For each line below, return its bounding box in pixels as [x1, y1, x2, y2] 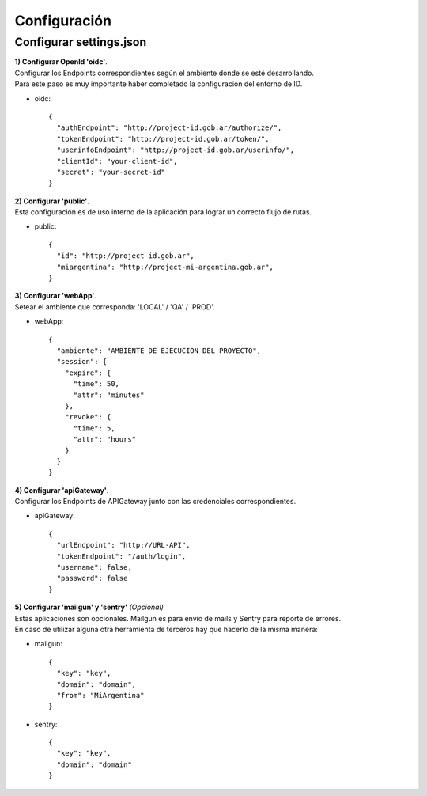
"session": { [56, 357, 108, 366]
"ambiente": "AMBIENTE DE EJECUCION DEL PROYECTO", [56, 346, 261, 355]
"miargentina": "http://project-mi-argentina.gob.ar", [56, 262, 274, 271]
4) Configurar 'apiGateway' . [14, 485, 109, 495]
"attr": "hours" [73, 435, 137, 444]
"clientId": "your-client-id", [56, 157, 178, 165]
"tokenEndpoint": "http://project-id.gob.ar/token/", [56, 135, 270, 143]
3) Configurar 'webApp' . [14, 291, 96, 301]
